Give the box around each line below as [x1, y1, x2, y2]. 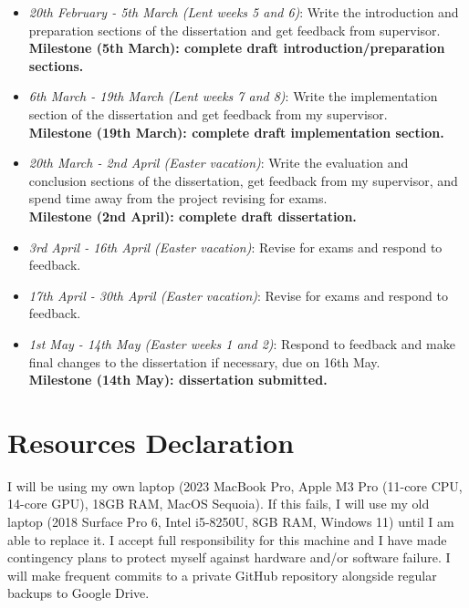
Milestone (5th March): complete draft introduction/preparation [28, 38, 445, 57]
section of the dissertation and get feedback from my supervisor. [28, 104, 388, 123]
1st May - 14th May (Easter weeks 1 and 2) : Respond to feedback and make [28, 334, 455, 353]
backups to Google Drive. [7, 583, 150, 603]
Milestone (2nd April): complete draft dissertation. [28, 206, 357, 225]
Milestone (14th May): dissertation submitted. [28, 370, 328, 389]
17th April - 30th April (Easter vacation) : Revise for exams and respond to [28, 285, 448, 304]
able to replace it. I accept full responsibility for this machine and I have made [7, 530, 447, 549]
